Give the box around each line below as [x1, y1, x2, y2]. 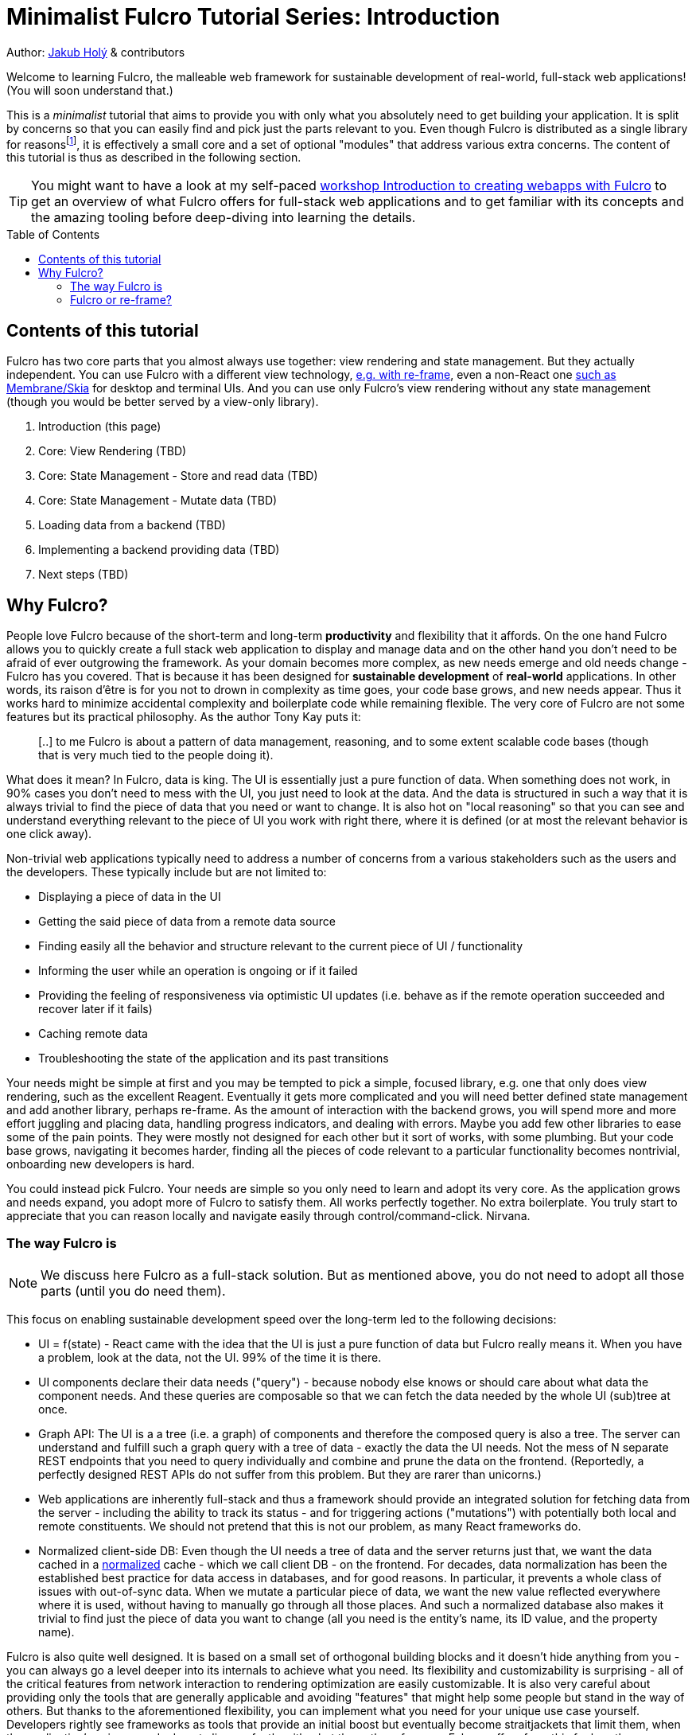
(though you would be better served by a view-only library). [6, 395, 319, 409]
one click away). [6, 827, 92, 841]
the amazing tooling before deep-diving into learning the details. [31, 209, 416, 226]
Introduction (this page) [38, 419, 161, 434]
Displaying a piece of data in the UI [38, 890, 221, 904]
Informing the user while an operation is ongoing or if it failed [38, 964, 358, 978]
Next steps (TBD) [38, 567, 129, 582]
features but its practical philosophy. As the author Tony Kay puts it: [6, 710, 361, 724]
